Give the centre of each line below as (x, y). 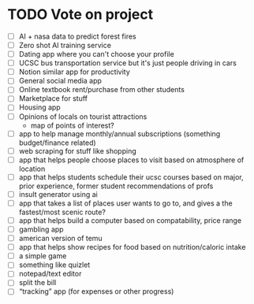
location (32, 169)
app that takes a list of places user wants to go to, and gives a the (126, 203)
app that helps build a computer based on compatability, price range (130, 220)
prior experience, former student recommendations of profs (116, 186)
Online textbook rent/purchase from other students (101, 90)
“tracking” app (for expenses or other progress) (96, 291)
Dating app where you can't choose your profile (96, 54)
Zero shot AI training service (65, 45)
